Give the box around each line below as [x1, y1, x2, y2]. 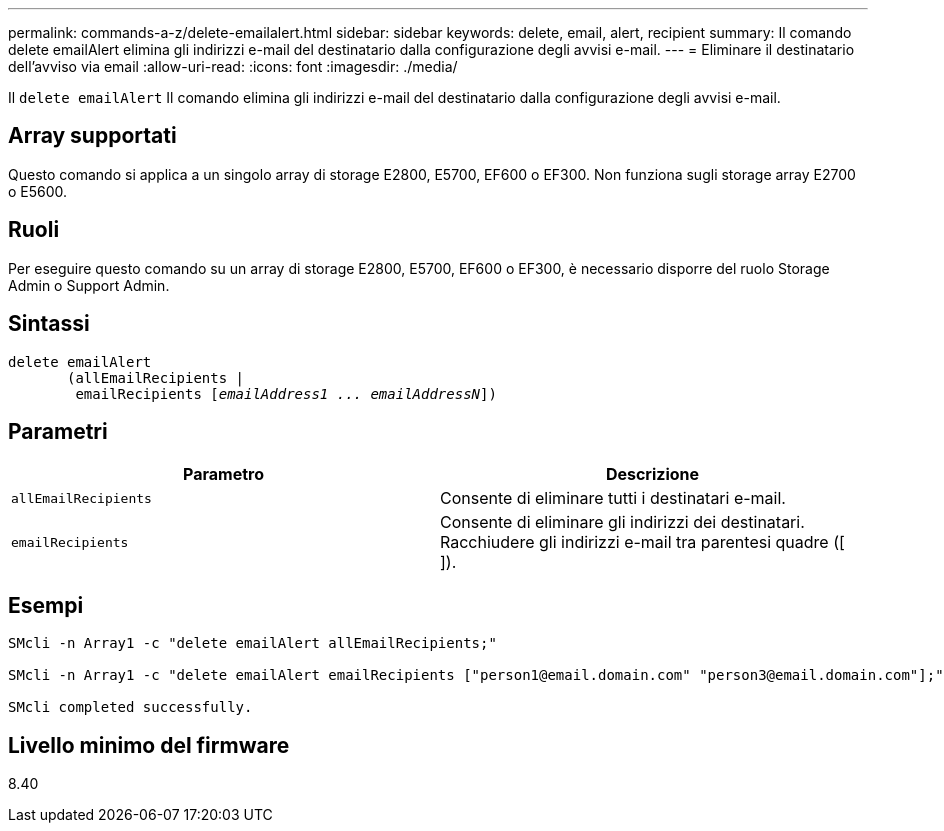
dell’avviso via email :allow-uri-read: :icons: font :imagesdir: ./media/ [8, 58, 458, 75]
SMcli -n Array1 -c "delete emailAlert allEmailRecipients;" [8, 635, 497, 652]
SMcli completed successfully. [8, 699, 253, 716]
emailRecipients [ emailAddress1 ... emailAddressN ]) [75, 385, 497, 402]
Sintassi [8, 311, 90, 337]
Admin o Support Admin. [8, 276, 170, 294]
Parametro [183, 464, 264, 485]
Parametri [8, 418, 108, 444]
